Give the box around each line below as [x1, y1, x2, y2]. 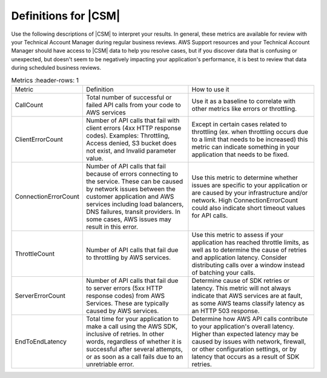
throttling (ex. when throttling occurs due [191, 127, 309, 136]
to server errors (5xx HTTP [85, 283, 163, 292]
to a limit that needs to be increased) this [191, 135, 308, 144]
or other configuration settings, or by [191, 345, 297, 353]
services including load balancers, [85, 200, 184, 208]
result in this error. [85, 222, 139, 231]
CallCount [15, 101, 44, 109]
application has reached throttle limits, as [191, 238, 309, 247]
